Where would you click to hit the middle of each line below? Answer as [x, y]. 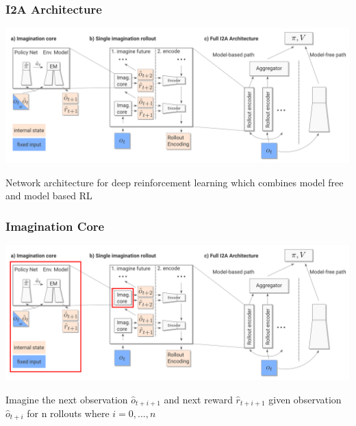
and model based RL [49, 196]
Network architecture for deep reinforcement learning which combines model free [175, 182]
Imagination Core [55, 226]
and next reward [198, 399]
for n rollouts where [68, 413]
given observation [305, 399]
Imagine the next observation [67, 399]
